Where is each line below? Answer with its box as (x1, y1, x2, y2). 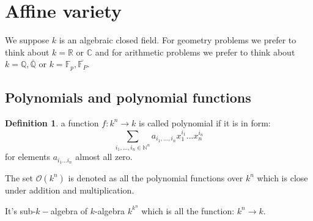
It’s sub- (5, 204, 36, 217)
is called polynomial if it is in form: (139, 116, 271, 129)
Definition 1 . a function (5, 116, 99, 129)
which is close (257, 171, 308, 184)
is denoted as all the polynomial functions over (68, 171, 243, 184)
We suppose (5, 34, 50, 46)
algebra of (50, 204, 88, 217)
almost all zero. (75, 150, 133, 163)
